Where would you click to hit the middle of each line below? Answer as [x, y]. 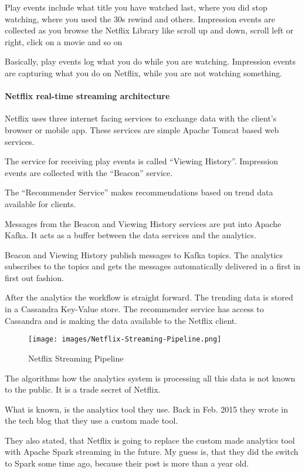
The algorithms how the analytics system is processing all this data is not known [150, 378]
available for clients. [40, 203]
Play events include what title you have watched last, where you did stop [136, 7]
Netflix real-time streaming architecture [87, 96]
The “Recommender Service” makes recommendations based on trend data [139, 192]
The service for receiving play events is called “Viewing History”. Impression [142, 161]
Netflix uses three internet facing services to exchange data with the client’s [141, 118]
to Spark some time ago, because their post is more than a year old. [127, 463]
